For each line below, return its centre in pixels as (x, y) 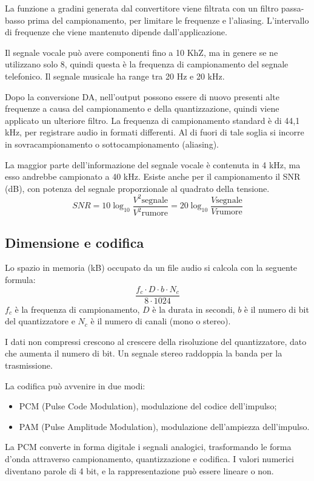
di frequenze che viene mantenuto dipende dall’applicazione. (116, 32)
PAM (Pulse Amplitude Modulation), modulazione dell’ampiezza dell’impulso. (164, 426)
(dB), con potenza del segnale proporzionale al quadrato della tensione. (137, 188)
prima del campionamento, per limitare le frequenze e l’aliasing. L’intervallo (168, 20)
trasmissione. (29, 365)
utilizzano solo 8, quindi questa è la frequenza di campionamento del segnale (147, 64)
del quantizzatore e (40, 321)
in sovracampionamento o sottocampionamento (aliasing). (112, 144)
